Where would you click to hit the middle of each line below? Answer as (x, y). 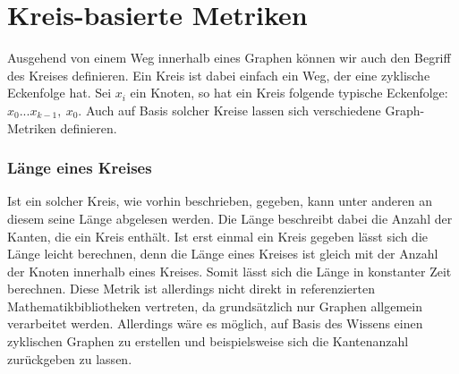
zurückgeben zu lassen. (70, 358)
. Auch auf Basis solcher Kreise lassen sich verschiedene (229, 110)
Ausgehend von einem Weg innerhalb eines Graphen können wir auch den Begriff (229, 58)
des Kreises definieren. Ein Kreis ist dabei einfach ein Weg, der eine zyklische (219, 75)
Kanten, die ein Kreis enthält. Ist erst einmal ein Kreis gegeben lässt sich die (217, 236)
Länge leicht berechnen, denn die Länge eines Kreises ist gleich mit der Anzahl (223, 254)
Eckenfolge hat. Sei (59, 93)
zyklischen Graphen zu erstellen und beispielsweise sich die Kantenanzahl (208, 341)
